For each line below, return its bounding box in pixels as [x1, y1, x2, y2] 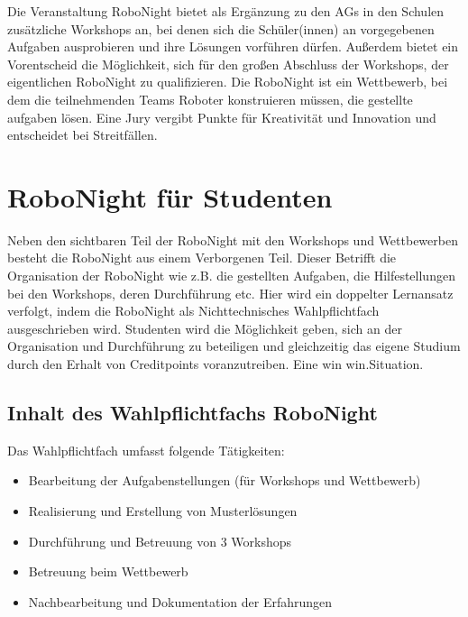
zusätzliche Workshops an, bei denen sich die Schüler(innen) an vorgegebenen [7, 19, 435, 38]
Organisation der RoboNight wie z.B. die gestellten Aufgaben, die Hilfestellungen [7, 266, 455, 285]
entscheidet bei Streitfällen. [7, 125, 158, 144]
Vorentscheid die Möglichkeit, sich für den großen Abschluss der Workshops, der [7, 54, 449, 73]
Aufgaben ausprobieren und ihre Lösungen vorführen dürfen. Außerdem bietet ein [7, 37, 459, 56]
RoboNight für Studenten [7, 178, 333, 215]
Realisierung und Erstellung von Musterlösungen [28, 502, 298, 520]
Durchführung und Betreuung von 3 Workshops [28, 531, 292, 550]
